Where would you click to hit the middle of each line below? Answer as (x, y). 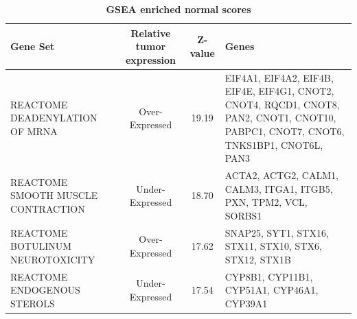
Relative (151, 33)
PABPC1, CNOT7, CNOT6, (285, 131)
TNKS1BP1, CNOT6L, (274, 144)
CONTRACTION (48, 209)
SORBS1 (243, 215)
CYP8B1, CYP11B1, (269, 276)
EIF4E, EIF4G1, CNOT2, (279, 91)
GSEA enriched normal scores (178, 9)
